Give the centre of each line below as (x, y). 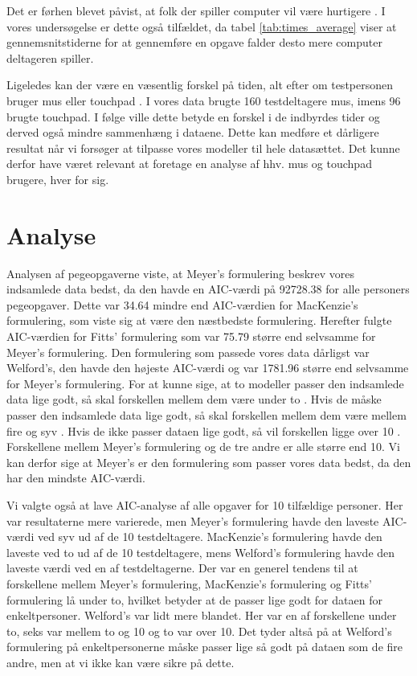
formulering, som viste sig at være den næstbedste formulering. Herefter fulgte (199, 320)
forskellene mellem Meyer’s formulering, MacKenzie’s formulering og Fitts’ (189, 583)
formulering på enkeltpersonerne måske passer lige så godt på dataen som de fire (204, 647)
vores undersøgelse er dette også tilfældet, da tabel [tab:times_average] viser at (202, 26)
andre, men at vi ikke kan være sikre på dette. (121, 662)
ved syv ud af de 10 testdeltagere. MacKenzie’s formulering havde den (210, 537)
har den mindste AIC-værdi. (76, 478)
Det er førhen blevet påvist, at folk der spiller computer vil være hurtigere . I (196, 10)
